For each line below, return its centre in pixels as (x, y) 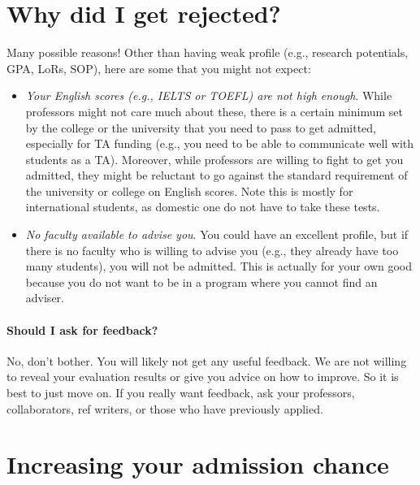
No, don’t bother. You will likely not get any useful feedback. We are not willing (207, 360)
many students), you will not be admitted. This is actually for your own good (219, 266)
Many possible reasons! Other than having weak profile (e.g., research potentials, (208, 52)
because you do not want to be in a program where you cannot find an (201, 281)
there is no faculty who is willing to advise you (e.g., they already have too (212, 250)
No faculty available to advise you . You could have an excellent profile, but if (217, 234)
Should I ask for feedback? (82, 329)
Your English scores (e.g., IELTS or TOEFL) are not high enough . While (209, 95)
